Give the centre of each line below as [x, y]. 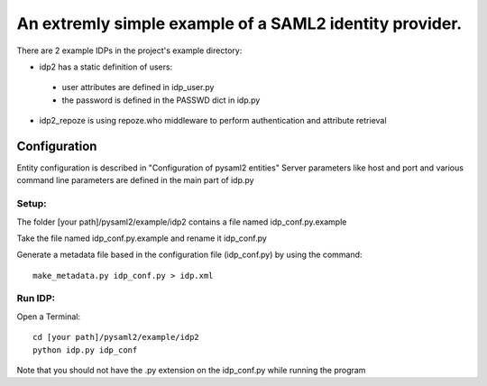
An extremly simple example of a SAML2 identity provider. [239, 23]
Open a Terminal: [49, 317]
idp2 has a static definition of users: [106, 67]
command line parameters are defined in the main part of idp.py [135, 180]
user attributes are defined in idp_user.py [138, 87]
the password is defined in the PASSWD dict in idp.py [161, 100]
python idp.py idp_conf [85, 350]
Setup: [32, 204]
